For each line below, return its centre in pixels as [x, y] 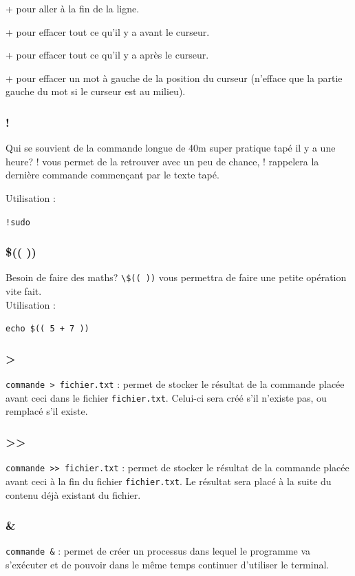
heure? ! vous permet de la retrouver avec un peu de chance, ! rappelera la [162, 161]
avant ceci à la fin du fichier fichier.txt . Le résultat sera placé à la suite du [169, 481]
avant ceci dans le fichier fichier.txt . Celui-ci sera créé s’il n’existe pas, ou [166, 397]
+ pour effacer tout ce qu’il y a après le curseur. [107, 55]
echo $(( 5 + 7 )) [47, 329]
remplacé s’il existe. [47, 411]
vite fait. [24, 291]
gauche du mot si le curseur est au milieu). [96, 91]
